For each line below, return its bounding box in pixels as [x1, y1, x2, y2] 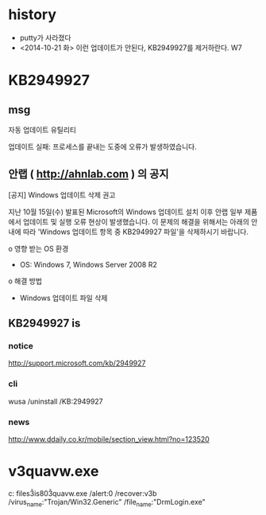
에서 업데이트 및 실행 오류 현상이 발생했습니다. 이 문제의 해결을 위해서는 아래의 [8, 217, 250, 226]
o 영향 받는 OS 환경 [8, 244, 69, 253]
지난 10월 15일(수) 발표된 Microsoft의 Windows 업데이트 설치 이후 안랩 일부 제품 [8, 207, 258, 217]
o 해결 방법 [8, 276, 42, 286]
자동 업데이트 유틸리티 [8, 125, 77, 135]
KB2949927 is [8, 317, 81, 330]
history [8, 6, 57, 24]
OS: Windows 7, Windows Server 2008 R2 [19, 259, 157, 269]
